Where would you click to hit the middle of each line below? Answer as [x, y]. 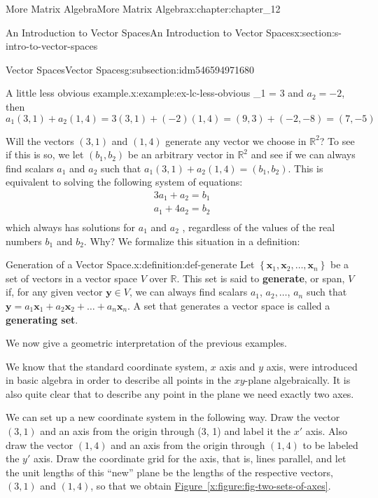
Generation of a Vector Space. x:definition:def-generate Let [130, 264]
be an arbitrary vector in [181, 154]
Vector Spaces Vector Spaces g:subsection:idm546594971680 [130, 69]
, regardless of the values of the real [259, 227]
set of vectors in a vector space [72, 278]
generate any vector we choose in [236, 140]
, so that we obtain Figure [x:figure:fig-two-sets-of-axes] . [211, 486]
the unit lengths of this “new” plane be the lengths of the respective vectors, [169, 472]
